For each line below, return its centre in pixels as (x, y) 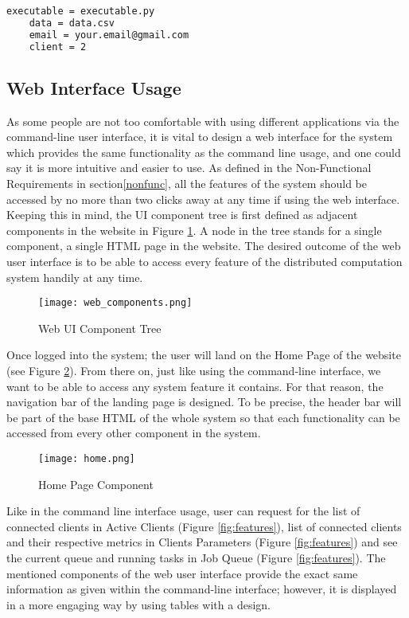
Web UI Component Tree (100, 328)
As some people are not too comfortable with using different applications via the (203, 121)
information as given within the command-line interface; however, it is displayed (202, 589)
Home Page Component (96, 484)
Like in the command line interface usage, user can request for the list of (183, 511)
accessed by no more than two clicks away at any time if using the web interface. (203, 199)
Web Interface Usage (94, 87)
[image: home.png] (87, 459)
